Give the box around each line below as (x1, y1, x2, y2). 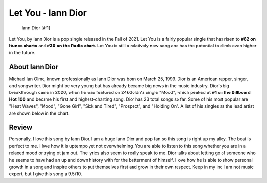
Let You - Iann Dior (9, 7, 87, 18)
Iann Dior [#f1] (21, 25, 51, 31)
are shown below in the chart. (9, 110, 70, 116)
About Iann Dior (9, 62, 59, 71)
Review (9, 123, 33, 132)
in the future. (9, 49, 36, 55)
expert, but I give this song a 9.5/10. (9, 171, 82, 177)
